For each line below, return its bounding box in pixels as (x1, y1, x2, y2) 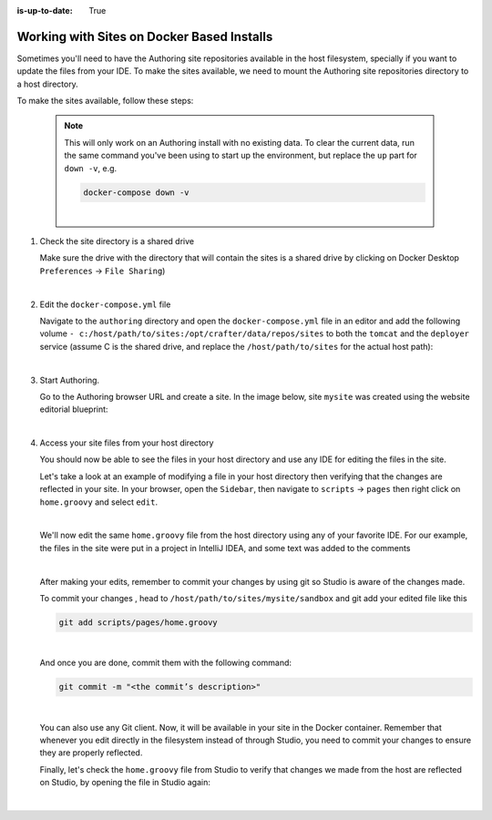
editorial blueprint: (39, 404, 108, 415)
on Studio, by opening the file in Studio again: (39, 777, 211, 788)
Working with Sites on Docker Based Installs (16, 28, 273, 45)
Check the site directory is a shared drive (39, 236, 195, 246)
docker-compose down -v (83, 187, 190, 198)
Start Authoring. (39, 374, 100, 385)
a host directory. (16, 78, 79, 89)
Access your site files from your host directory (39, 437, 214, 448)
